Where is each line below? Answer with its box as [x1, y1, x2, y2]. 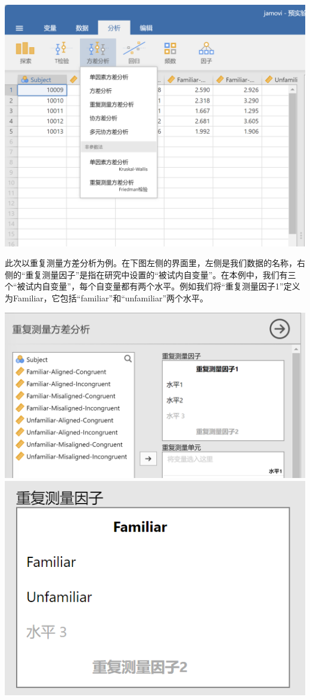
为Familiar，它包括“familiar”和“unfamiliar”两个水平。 [5, 291, 209, 304]
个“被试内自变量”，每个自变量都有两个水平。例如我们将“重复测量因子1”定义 [5, 280, 300, 292]
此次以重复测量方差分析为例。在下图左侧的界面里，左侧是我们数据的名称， [5, 257, 297, 269]
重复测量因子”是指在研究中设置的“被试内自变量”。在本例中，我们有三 [25, 268, 296, 280]
